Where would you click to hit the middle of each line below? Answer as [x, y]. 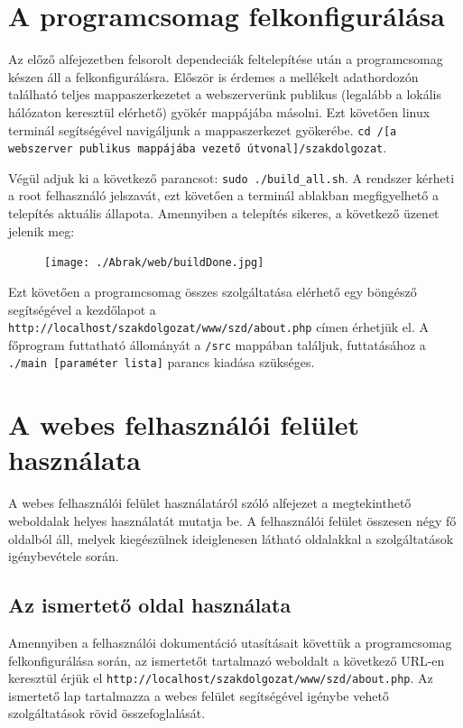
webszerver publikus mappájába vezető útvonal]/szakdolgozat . [198, 147]
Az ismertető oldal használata [150, 605]
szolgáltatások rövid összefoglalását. [107, 713]
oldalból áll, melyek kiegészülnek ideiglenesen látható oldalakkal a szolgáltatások [231, 538]
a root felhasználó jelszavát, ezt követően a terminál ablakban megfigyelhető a [223, 195]
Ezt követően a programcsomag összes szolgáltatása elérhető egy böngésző [213, 291]
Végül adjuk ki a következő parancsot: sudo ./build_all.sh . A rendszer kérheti [231, 177]
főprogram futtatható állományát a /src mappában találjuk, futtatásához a [217, 344]
